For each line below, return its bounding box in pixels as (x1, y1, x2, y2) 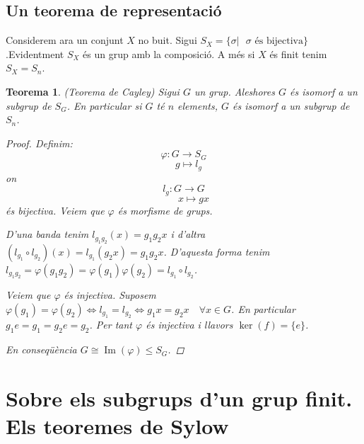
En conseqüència (6, 342, 77, 357)
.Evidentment (6, 46, 64, 61)
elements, (177, 98, 218, 113)
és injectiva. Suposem (64, 288, 156, 302)
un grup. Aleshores (194, 84, 275, 98)
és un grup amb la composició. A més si (83, 46, 255, 61)
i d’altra (170, 227, 206, 241)
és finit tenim (269, 46, 327, 61)
